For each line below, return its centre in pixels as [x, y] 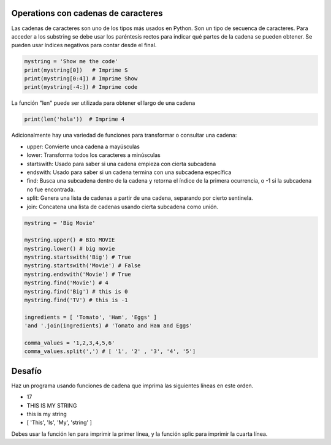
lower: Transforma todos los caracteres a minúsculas [93, 155]
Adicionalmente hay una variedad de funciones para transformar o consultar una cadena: [124, 135]
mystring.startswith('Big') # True [78, 257]
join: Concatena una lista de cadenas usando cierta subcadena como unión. [123, 207]
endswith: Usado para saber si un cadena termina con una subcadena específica [129, 172]
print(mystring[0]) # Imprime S [76, 70]
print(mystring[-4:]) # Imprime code [81, 87]
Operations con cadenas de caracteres [87, 13]
